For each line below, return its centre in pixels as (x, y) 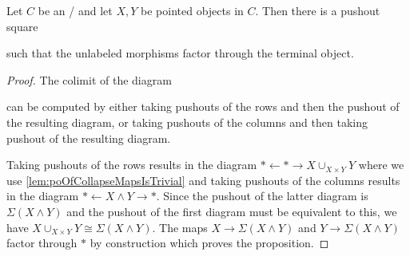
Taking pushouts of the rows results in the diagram (132, 165)
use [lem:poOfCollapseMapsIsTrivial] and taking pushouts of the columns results (203, 180)
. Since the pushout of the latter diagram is (262, 196)
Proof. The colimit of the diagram (89, 79)
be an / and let (75, 10)
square (22, 26)
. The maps (180, 227)
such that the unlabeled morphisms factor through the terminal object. (180, 53)
